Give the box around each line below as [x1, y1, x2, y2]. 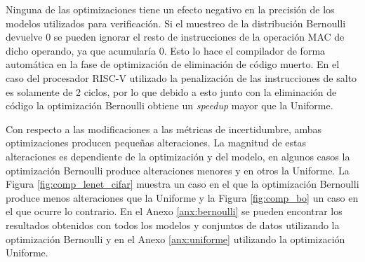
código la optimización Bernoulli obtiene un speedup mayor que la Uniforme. [6, 98, 333, 113]
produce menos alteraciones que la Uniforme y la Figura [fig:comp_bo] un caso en [6, 190, 359, 205]
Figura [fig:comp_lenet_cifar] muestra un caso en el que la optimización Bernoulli [6, 177, 359, 191]
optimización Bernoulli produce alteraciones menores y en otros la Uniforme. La [6, 163, 350, 177]
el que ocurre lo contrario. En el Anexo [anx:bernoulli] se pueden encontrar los [6, 204, 343, 219]
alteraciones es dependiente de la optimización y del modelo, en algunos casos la [6, 149, 350, 163]
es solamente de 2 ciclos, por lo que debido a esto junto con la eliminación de [6, 84, 337, 99]
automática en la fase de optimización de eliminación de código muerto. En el [6, 57, 340, 71]
